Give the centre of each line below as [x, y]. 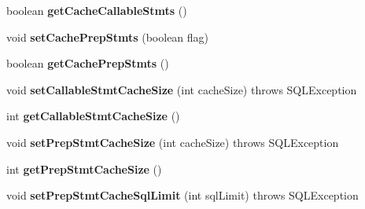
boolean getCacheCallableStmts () [97, 10]
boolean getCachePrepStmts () [88, 63]
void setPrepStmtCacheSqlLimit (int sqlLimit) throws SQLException [182, 195]
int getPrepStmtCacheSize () [84, 169]
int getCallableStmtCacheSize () [93, 116]
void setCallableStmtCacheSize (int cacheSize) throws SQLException [182, 89]
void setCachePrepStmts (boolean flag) [108, 37]
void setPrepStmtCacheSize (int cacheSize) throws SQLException [173, 142]
